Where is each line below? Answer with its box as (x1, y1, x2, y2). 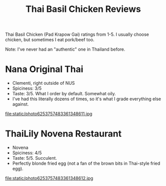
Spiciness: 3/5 (12, 85, 42, 91)
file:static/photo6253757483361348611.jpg (5, 111, 93, 117)
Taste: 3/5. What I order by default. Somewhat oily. (12, 91, 116, 97)
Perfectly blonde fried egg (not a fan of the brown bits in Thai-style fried (12, 160, 161, 167)
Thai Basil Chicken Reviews (25, 3, 141, 15)
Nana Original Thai (5, 63, 83, 75)
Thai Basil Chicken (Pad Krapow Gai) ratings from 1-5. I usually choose (5, 31, 149, 38)
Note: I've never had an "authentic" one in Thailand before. (5, 46, 125, 53)
